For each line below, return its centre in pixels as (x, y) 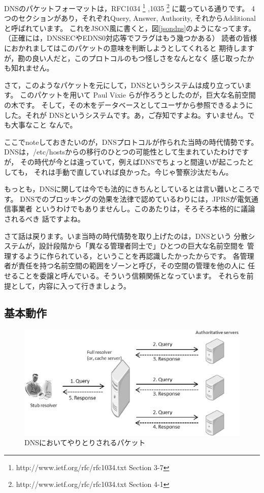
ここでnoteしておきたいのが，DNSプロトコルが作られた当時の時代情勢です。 (131, 142)
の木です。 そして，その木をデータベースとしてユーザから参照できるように (129, 105)
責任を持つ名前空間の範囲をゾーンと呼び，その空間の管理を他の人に (132, 266)
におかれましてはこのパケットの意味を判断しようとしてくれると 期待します (129, 48)
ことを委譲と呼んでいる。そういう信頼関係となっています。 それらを (132, 275)
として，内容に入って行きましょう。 (71, 285)
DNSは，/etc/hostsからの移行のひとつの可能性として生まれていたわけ (120, 152)
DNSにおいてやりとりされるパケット (85, 442)
